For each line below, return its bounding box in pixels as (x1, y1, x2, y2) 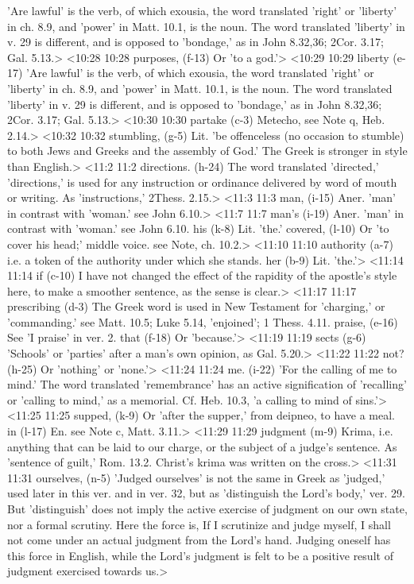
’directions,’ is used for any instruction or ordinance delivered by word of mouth (7, 173, 397, 190)
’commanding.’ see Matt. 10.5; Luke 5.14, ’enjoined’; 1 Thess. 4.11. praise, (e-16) (7, 313, 398, 330)
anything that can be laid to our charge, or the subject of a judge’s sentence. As (7, 438, 397, 454)
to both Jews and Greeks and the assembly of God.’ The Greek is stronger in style (7, 142, 408, 159)
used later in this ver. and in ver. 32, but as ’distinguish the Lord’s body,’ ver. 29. (7, 485, 406, 501)
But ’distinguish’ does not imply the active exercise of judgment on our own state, (7, 501, 408, 516)
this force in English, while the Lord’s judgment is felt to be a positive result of (7, 547, 393, 563)
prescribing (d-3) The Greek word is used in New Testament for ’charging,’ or (7, 298, 385, 315)
